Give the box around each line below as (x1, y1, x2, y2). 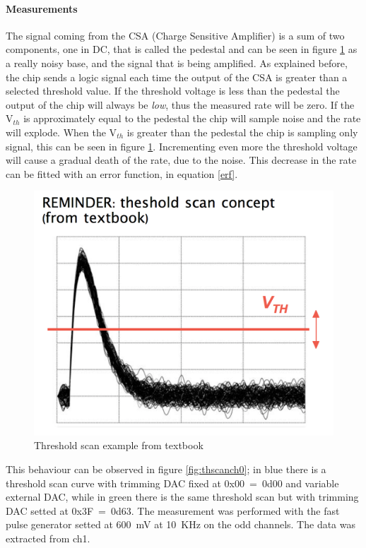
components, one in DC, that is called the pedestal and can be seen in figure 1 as (6, 42, 358, 56)
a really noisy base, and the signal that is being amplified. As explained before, (6, 55, 348, 70)
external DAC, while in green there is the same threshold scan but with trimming (6, 489, 359, 504)
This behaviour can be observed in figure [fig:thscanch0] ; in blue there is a (6, 462, 326, 477)
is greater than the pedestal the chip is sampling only (126, 124, 358, 139)
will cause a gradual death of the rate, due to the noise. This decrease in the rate (6, 153, 357, 167)
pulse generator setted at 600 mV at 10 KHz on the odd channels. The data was (6, 517, 356, 532)
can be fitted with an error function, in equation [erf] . (6, 166, 238, 181)
